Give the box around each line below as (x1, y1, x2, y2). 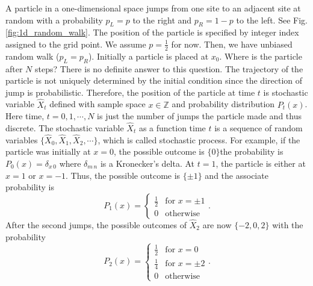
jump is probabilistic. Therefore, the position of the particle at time (5, 85, 255, 98)
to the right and (132, 13, 192, 26)
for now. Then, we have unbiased (171, 37, 293, 50)
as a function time (138, 122, 206, 134)
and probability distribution (172, 98, 275, 110)
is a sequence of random (214, 122, 303, 134)
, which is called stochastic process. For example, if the (98, 133, 300, 146)
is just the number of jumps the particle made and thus (97, 110, 302, 122)
